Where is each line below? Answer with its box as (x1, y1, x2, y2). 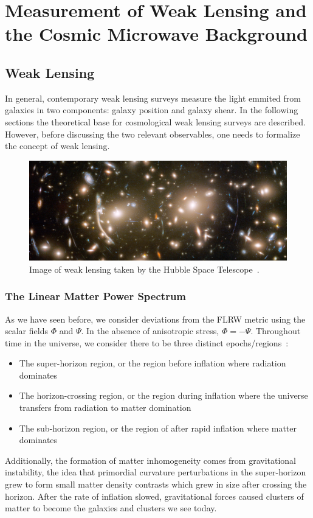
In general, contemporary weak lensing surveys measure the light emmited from (5, 91, 301, 104)
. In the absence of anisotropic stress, (81, 324, 219, 337)
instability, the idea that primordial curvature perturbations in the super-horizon (5, 466, 306, 478)
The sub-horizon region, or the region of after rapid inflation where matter (19, 421, 297, 434)
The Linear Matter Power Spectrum (5, 289, 187, 304)
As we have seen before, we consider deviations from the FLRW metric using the (5, 312, 306, 325)
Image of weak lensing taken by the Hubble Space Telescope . (29, 262, 260, 275)
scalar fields (5, 324, 48, 337)
